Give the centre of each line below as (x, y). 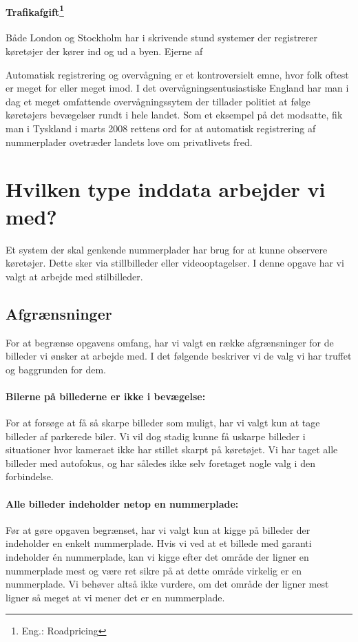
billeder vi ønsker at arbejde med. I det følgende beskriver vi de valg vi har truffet (179, 356)
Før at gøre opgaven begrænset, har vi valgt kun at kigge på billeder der (158, 529)
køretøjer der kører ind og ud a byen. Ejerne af (104, 51)
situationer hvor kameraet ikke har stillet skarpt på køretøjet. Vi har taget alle (172, 449)
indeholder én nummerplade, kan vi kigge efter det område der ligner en (157, 557)
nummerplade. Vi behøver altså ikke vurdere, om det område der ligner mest (167, 584)
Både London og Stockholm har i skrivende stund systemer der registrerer (161, 38)
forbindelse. (30, 476)
